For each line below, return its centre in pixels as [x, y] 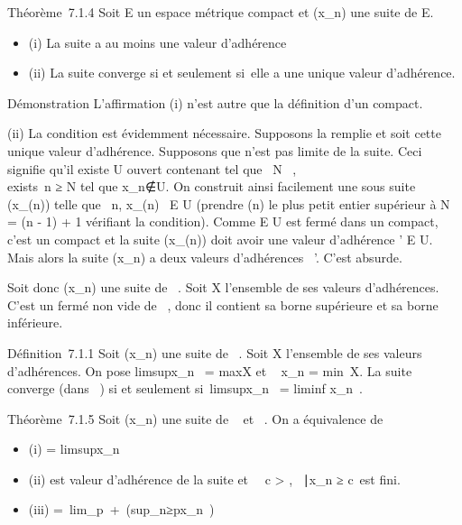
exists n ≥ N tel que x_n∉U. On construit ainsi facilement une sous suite [212, 186]
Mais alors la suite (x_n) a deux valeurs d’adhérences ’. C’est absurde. [205, 257]
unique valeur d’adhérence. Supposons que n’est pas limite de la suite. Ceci [215, 150]
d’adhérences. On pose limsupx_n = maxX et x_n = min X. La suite [210, 370]
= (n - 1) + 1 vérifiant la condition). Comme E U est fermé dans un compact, [223, 221]
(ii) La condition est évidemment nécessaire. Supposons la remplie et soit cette [224, 133]
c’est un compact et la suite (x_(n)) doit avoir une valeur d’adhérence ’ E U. [220, 239]
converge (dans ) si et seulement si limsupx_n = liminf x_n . [185, 388]
